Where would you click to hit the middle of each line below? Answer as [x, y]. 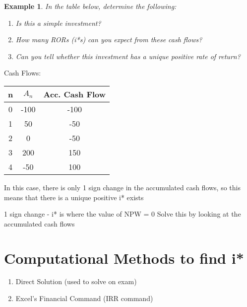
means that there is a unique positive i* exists [74, 197]
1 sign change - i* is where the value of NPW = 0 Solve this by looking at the [123, 214]
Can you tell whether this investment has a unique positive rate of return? [128, 56]
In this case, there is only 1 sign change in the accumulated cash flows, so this [122, 187]
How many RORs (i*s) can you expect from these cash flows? [109, 39]
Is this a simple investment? [58, 23]
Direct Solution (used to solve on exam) [76, 281]
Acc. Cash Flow [75, 94]
